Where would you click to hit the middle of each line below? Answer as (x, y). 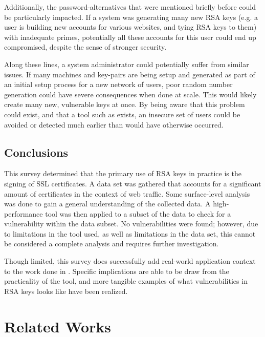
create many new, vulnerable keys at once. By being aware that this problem (125, 104)
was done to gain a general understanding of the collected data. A (107, 204)
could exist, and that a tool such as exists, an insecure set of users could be (122, 114)
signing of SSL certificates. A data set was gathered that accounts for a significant (133, 183)
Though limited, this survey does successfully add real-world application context (130, 261)
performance (24, 213)
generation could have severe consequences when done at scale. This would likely (130, 94)
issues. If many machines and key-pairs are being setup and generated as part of (130, 74)
